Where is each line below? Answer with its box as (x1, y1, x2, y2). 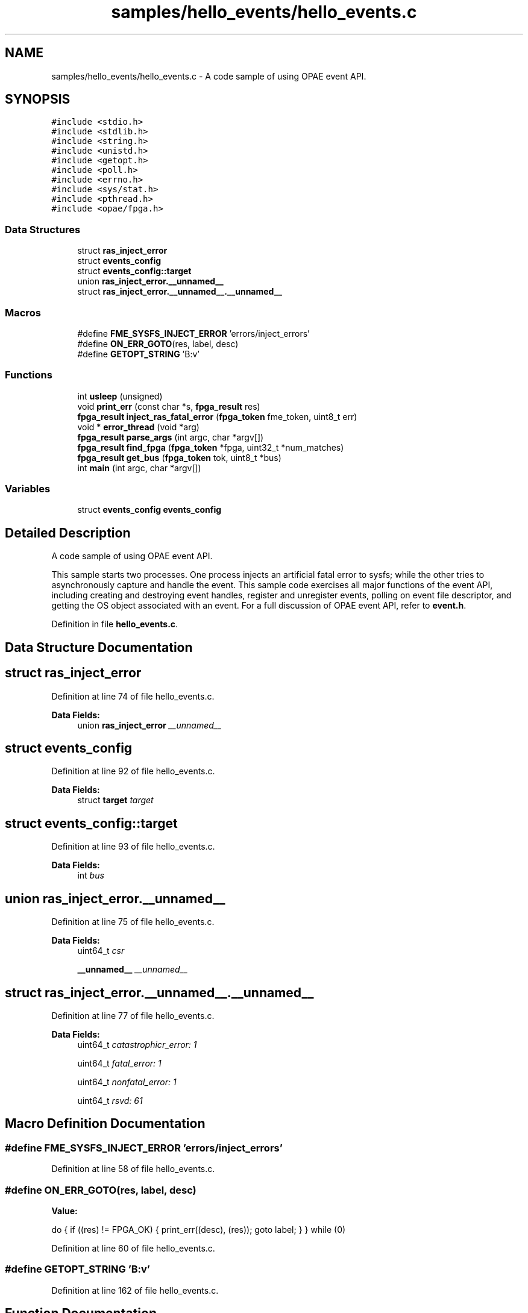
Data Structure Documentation (5, 639, 193, 655)
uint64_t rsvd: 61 (77, 1095, 143, 1106)
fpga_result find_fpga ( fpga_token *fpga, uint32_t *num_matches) (77, 442, 344, 453)
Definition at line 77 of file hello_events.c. (51, 1010, 215, 1021)
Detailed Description (5, 525, 131, 541)
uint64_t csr (77, 945, 125, 956)
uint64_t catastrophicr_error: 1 (77, 1039, 197, 1050)
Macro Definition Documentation (5, 1116, 206, 1132)
